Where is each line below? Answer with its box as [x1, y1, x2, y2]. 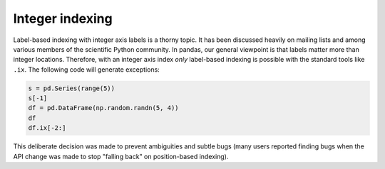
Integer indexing [13, 11, 113, 26]
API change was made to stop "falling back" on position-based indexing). [13, 152, 229, 160]
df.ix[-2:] [28, 124, 66, 132]
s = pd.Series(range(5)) [28, 84, 115, 92]
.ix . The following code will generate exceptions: [13, 65, 160, 74]
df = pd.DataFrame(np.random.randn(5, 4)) [28, 104, 179, 112]
